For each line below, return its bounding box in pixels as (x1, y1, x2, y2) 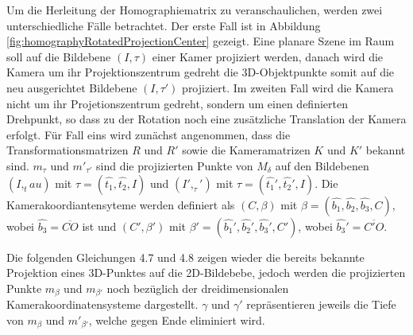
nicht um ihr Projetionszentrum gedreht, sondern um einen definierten (6, 95, 348, 111)
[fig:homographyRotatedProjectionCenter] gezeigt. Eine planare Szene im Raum (6, 33, 395, 49)
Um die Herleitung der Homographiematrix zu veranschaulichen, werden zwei (6, 2, 383, 18)
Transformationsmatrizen (6, 142, 129, 158)
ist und (82, 217, 117, 234)
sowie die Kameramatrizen (182, 142, 311, 158)
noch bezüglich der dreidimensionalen (106, 279, 289, 296)
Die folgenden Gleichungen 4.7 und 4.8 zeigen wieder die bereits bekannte (6, 248, 365, 265)
